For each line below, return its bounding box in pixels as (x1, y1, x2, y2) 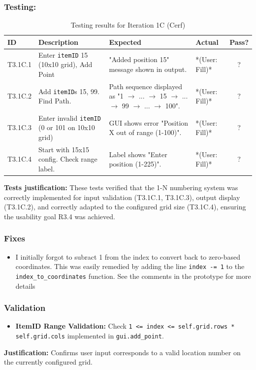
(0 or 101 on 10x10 (38, 122, 95, 133)
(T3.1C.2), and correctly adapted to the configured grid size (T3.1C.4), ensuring (4, 202, 246, 212)
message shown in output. (109, 64, 187, 74)
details (15, 280, 35, 291)
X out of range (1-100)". (109, 127, 182, 137)
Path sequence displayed (109, 81, 182, 91)
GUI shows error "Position (109, 117, 189, 128)
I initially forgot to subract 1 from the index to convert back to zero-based (15, 251, 240, 262)
